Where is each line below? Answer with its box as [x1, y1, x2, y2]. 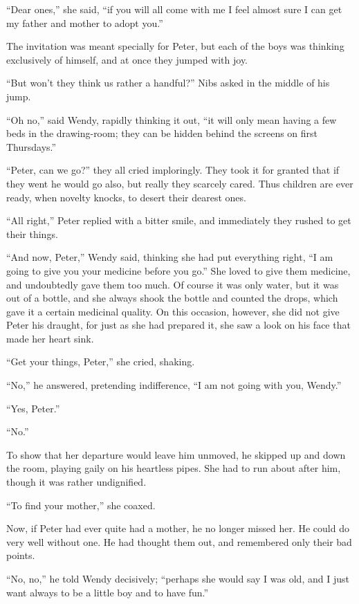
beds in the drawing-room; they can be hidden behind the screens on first [6, 126, 318, 140]
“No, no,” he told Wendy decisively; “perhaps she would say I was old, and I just [6, 571, 349, 585]
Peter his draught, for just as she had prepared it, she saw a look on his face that [6, 318, 351, 332]
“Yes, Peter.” [6, 401, 60, 415]
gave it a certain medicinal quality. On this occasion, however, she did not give [6, 304, 340, 318]
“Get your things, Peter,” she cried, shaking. [6, 354, 195, 369]
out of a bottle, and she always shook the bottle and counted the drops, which [6, 291, 338, 305]
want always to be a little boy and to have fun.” [6, 585, 209, 599]
